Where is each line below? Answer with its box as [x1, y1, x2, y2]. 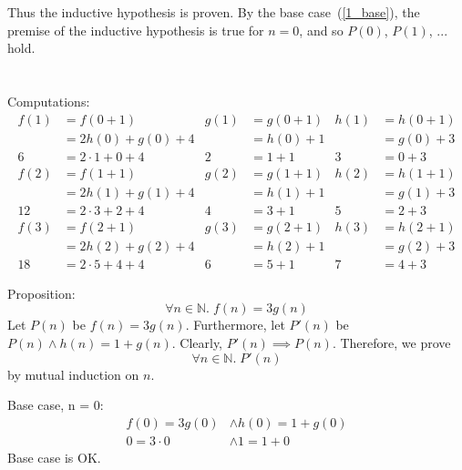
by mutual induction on [7, 364, 139, 383]
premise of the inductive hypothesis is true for [7, 20, 264, 39]
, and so [299, 20, 344, 39]
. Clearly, [171, 333, 223, 352]
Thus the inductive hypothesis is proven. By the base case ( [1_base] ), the [7, 3, 420, 21]
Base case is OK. [7, 447, 101, 466]
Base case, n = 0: [7, 395, 104, 414]
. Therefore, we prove [332, 333, 451, 352]
